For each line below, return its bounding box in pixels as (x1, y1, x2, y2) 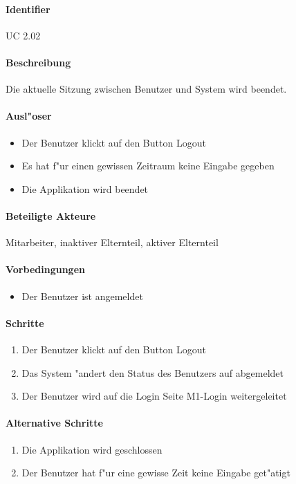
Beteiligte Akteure (6, 208, 96, 223)
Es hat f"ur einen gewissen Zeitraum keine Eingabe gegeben (21, 158, 275, 173)
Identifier (6, 1, 50, 16)
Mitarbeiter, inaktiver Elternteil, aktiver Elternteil (6, 235, 219, 250)
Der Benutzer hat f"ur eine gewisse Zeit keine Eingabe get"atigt (21, 465, 290, 480)
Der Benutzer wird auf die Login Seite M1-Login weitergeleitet (21, 389, 287, 403)
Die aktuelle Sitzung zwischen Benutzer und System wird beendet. (6, 82, 287, 96)
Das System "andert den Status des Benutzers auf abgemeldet (21, 365, 284, 380)
